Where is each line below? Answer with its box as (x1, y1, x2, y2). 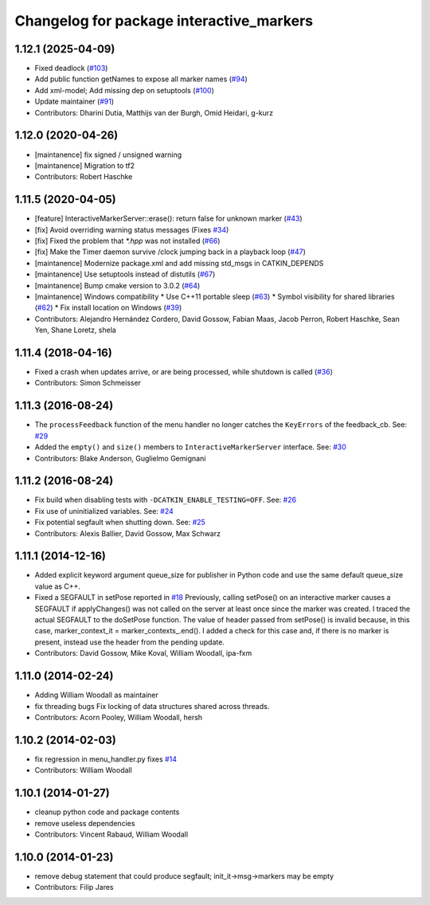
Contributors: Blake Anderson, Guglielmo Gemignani (34, 453, 206, 463)
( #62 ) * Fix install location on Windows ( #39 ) (34, 303, 182, 312)
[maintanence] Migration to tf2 (34, 160, 135, 170)
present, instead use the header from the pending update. (34, 637, 225, 647)
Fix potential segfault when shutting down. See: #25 (34, 518, 206, 527)
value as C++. (34, 582, 81, 591)
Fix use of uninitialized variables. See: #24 (34, 506, 174, 515)
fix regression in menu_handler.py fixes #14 (34, 754, 177, 764)
